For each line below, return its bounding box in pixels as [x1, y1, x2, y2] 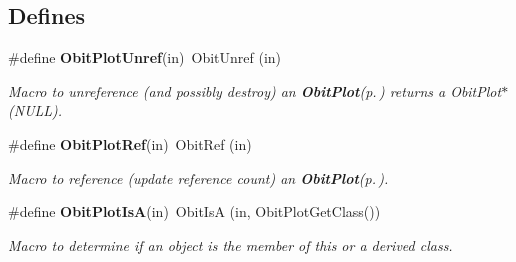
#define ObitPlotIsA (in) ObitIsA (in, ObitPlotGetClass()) [8, 201, 381, 222]
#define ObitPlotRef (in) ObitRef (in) [8, 133, 252, 154]
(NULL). [8, 100, 63, 121]
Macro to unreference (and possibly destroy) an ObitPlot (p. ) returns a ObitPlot [8, 80, 502, 101]
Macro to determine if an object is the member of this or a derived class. [8, 234, 453, 255]
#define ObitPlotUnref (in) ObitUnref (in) [8, 47, 282, 68]
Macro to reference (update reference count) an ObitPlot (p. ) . [8, 167, 389, 188]
